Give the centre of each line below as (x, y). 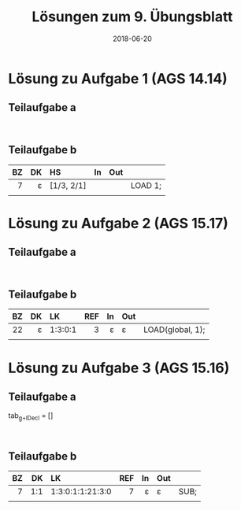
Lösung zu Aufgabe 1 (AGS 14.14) (118, 78)
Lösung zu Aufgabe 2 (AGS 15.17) (118, 223)
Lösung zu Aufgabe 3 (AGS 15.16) (119, 368)
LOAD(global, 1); (174, 330)
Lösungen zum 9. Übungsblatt (132, 17)
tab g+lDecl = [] (31, 417)
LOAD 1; (146, 185)
